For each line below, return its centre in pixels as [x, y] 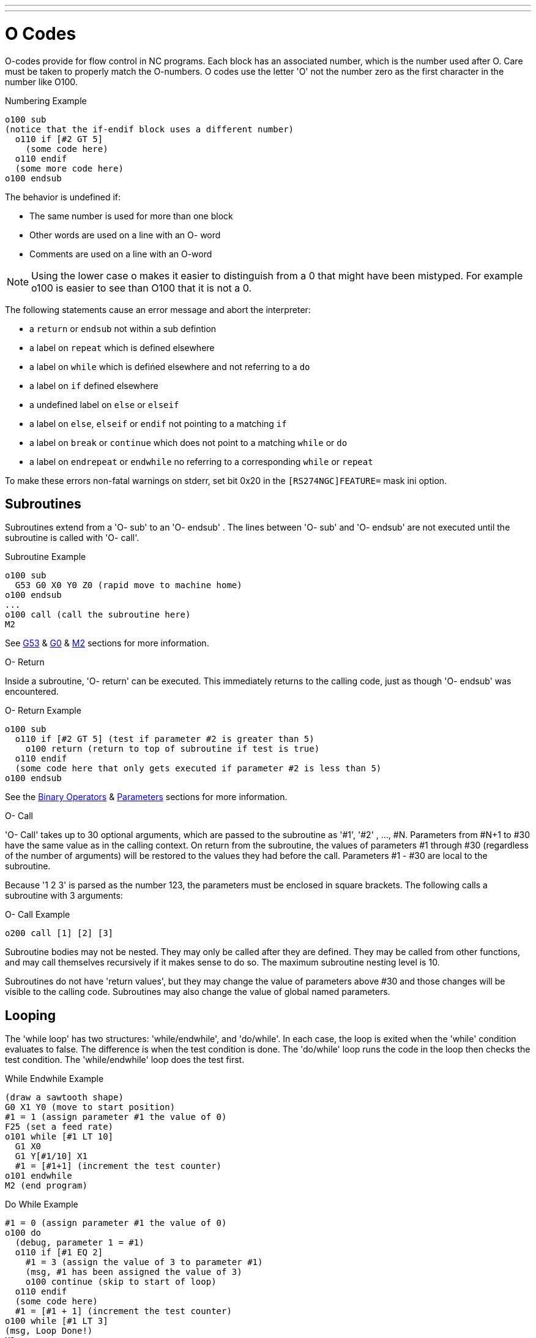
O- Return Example [43, 711]
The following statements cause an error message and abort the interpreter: [158, 309]
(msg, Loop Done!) [49, 1331]
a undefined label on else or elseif [104, 404]
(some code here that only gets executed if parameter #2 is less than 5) [198, 769]
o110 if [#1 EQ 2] [59, 1253]
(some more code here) [69, 168]
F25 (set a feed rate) [59, 1127]
